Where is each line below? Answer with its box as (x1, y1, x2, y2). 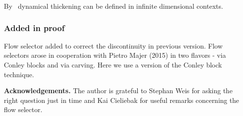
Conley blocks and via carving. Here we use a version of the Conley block (4, 60, 222, 69)
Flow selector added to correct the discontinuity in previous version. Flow (4, 40, 223, 50)
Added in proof (4, 21, 65, 33)
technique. (4, 69, 34, 79)
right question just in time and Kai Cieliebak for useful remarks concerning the (4, 95, 239, 105)
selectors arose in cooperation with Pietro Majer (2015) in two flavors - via (4, 50, 226, 60)
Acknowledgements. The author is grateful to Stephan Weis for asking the (4, 85, 233, 96)
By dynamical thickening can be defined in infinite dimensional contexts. (4, 1, 223, 11)
